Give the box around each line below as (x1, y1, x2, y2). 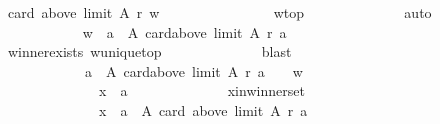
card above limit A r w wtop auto (7, 2, 432, 22)
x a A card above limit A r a (98, 99, 308, 120)
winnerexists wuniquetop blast (7, 41, 292, 62)
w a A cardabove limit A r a (82, 21, 287, 42)
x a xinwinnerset (98, 80, 305, 101)
